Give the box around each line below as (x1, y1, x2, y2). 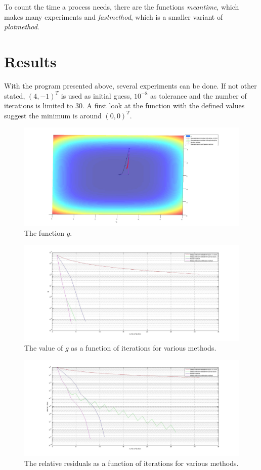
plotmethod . (4, 21, 39, 32)
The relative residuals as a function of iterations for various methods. (24, 457, 239, 468)
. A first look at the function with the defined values (82, 100, 245, 111)
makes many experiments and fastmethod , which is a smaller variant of (4, 11, 223, 22)
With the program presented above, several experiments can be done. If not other (4, 80, 257, 91)
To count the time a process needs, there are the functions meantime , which (4, 2, 239, 12)
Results (4, 51, 57, 71)
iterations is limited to (4, 100, 73, 111)
